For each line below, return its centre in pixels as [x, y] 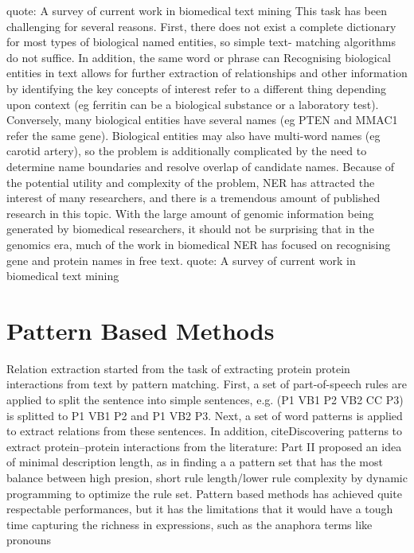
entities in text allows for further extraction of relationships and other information [207, 73]
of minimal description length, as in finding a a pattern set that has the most [195, 462]
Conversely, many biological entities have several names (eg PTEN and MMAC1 [202, 120]
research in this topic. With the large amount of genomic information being [190, 213]
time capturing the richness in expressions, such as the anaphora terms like [189, 524]
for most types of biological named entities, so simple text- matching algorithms [201, 42]
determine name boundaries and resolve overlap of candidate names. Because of [201, 166]
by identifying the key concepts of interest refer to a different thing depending [197, 88]
